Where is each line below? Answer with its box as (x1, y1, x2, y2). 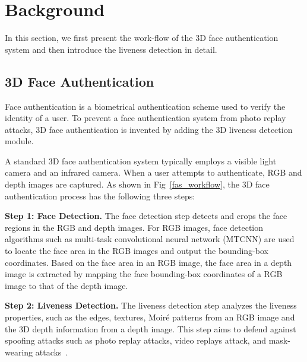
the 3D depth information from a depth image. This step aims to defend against (5, 322, 296, 335)
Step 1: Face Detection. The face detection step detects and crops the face (5, 209, 287, 222)
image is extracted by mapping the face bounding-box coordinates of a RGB (5, 268, 283, 280)
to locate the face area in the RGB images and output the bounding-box (5, 244, 268, 257)
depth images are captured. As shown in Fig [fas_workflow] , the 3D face (5, 178, 270, 190)
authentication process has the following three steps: (5, 189, 195, 202)
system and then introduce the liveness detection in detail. (5, 43, 217, 55)
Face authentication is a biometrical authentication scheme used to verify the (5, 100, 286, 112)
